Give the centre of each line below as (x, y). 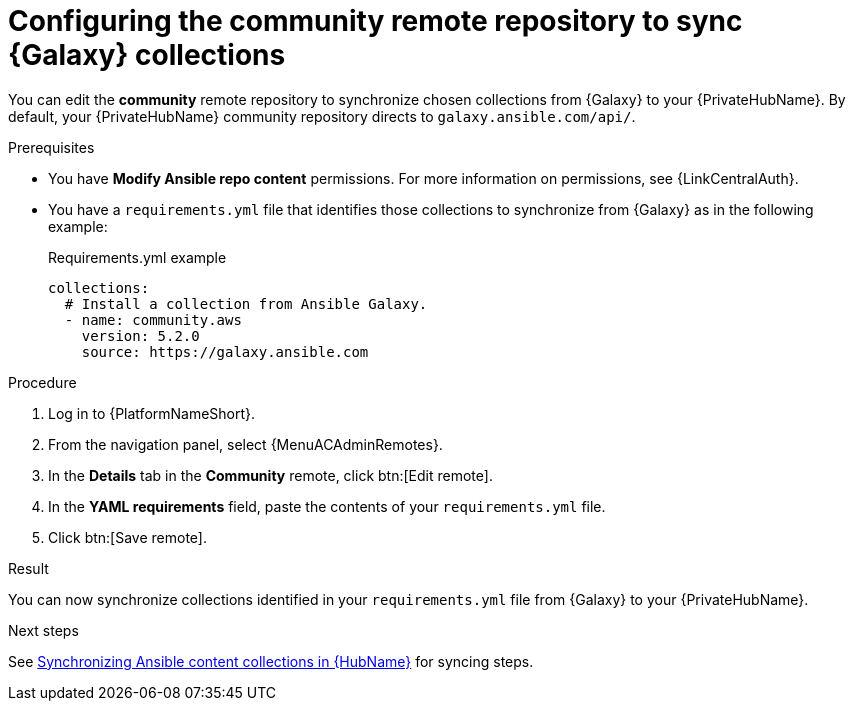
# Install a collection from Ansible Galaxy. (246, 303)
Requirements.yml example (137, 257)
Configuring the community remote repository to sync (375, 21)
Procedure (42, 382)
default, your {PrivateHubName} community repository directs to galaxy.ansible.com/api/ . (322, 116)
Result (28, 568)
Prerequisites (51, 147)
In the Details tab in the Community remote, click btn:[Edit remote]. (270, 475)
